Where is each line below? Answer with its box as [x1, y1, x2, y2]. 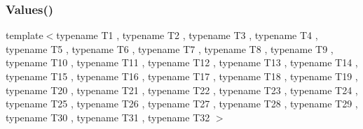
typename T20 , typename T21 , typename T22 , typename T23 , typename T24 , [6, 82, 358, 97]
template [6, 28, 43, 43]
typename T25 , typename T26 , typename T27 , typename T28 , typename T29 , [6, 96, 358, 111]
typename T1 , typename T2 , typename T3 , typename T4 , [56, 28, 318, 43]
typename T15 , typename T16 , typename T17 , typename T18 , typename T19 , [6, 69, 358, 83]
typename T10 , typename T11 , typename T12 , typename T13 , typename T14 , [6, 55, 358, 70]
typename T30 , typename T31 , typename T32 [6, 109, 210, 124]
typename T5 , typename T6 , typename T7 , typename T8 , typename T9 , [6, 41, 334, 56]
